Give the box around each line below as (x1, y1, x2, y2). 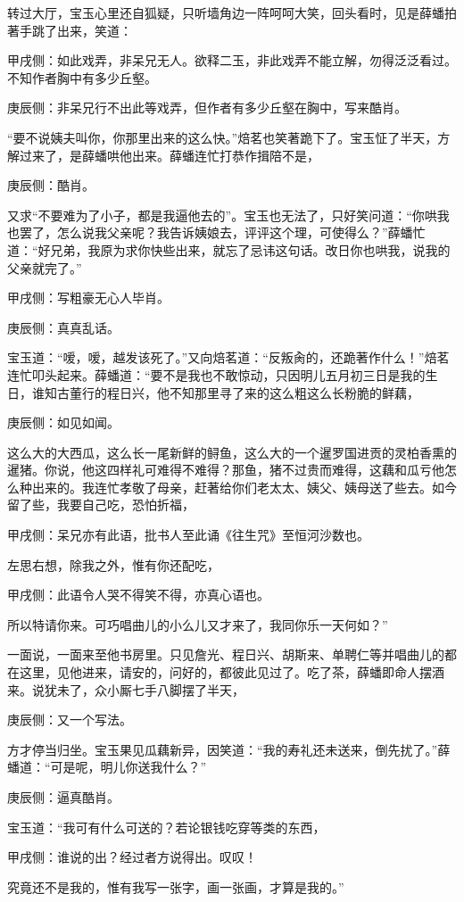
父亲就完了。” (7, 258, 82, 277)
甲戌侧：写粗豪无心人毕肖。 (7, 288, 170, 307)
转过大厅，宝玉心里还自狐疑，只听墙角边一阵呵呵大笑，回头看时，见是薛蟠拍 (7, 4, 457, 21)
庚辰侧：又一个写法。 (7, 710, 132, 729)
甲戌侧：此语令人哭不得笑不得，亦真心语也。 (7, 585, 269, 604)
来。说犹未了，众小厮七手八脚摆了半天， (7, 680, 244, 699)
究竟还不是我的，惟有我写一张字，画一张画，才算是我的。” (7, 877, 344, 896)
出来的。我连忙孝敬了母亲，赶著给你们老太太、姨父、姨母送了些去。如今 (31, 477, 457, 496)
